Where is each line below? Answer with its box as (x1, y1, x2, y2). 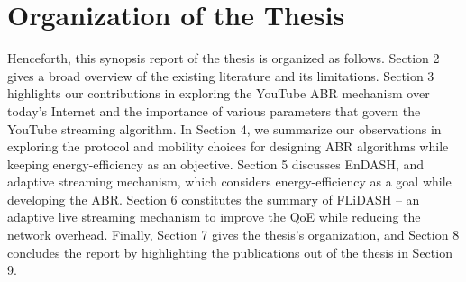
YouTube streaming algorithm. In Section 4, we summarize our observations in (7, 119, 442, 138)
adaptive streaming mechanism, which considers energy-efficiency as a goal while (7, 172, 452, 191)
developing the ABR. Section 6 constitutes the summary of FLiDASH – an (7, 189, 420, 208)
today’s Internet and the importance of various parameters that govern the (7, 101, 421, 120)
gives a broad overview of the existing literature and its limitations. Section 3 (7, 66, 434, 85)
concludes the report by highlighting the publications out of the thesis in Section (7, 242, 452, 261)
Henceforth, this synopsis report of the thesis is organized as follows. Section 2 (7, 49, 440, 68)
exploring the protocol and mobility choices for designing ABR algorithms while (7, 137, 449, 156)
